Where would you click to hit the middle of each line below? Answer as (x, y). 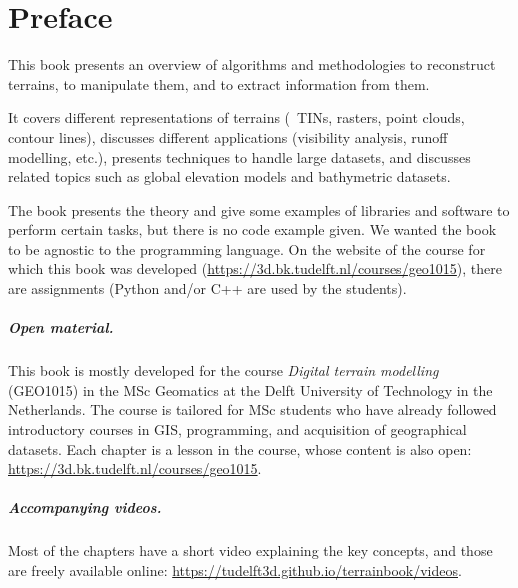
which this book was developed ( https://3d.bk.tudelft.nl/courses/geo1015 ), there (255, 268)
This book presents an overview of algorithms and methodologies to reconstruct (252, 64)
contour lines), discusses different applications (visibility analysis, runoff (228, 136)
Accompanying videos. (85, 507)
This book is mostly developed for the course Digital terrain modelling (223, 370)
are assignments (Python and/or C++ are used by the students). (207, 288)
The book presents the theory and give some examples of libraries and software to (259, 209)
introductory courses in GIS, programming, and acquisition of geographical (237, 429)
